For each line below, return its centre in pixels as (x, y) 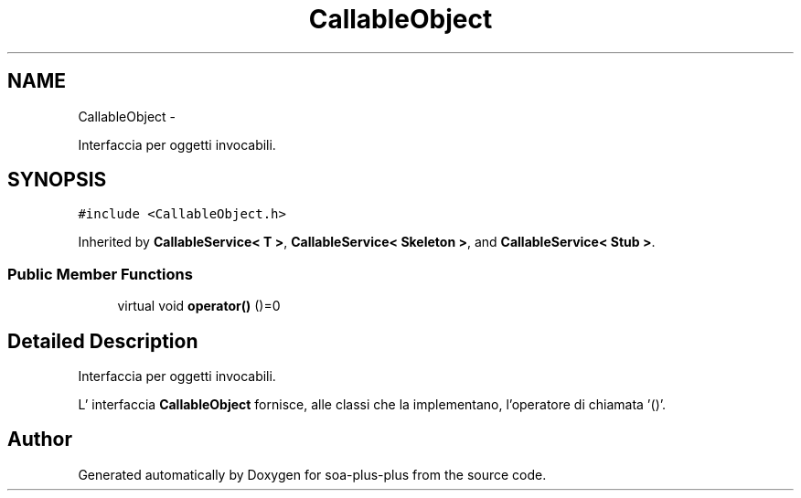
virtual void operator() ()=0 (199, 306)
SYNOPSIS (57, 180)
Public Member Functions (100, 274)
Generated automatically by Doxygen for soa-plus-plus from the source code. (312, 474)
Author (40, 440)
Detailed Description (103, 341)
